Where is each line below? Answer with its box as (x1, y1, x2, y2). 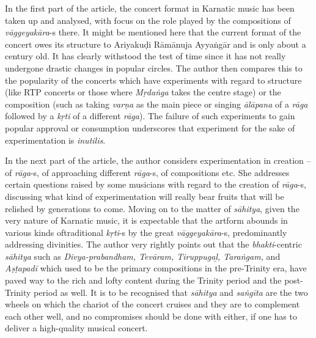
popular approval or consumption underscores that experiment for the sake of (5, 121, 295, 134)
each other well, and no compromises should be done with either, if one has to (5, 309, 297, 322)
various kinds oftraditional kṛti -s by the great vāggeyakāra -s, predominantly (5, 226, 287, 238)
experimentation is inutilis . (5, 133, 106, 146)
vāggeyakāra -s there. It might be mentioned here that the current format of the (5, 26, 301, 39)
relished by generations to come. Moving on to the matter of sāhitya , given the (5, 202, 299, 215)
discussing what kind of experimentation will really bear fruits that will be (5, 189, 284, 202)
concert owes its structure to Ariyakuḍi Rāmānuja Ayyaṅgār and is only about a (5, 37, 306, 50)
